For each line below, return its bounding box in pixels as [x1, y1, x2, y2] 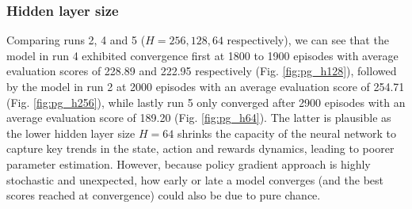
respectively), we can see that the [227, 32, 389, 48]
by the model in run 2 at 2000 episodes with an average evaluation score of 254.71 [6, 78, 405, 94]
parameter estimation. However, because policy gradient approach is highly [6, 155, 371, 172]
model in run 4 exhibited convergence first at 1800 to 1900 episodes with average [6, 47, 399, 63]
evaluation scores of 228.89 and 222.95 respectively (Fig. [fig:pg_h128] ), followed [6, 63, 397, 79]
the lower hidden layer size [6, 124, 135, 141]
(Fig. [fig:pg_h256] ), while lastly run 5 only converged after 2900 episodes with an [6, 93, 406, 110]
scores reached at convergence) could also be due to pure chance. [6, 187, 321, 203]
